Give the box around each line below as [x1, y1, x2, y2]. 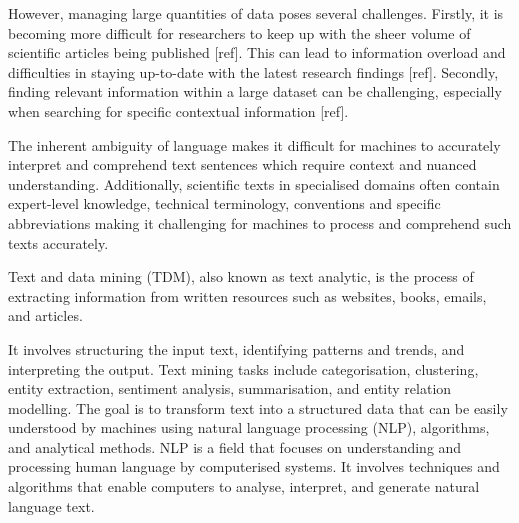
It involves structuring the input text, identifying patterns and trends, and [8, 338, 465, 359]
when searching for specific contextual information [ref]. [8, 100, 349, 121]
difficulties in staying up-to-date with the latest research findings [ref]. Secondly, [8, 61, 499, 82]
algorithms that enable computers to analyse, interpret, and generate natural [8, 476, 480, 497]
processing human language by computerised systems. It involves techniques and [8, 456, 500, 477]
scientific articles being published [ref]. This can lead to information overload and [8, 42, 506, 63]
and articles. [8, 305, 83, 326]
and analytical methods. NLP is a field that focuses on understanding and [8, 436, 462, 457]
